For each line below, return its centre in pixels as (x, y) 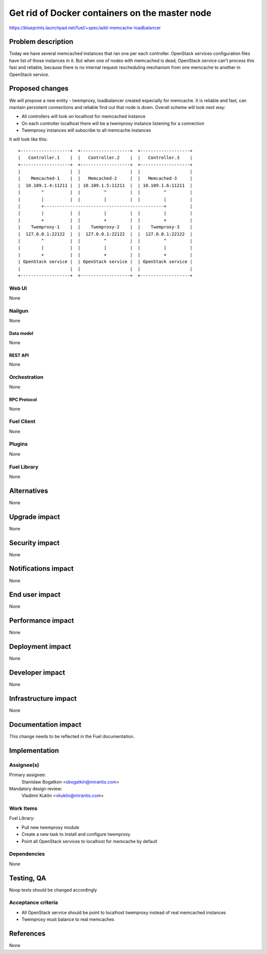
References (27, 934)
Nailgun (19, 311)
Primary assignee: (28, 775)
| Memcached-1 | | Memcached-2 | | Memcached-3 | (105, 179)
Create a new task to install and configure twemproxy (76, 834)
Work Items (23, 808)
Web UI (18, 288)
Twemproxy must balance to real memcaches (68, 919)
